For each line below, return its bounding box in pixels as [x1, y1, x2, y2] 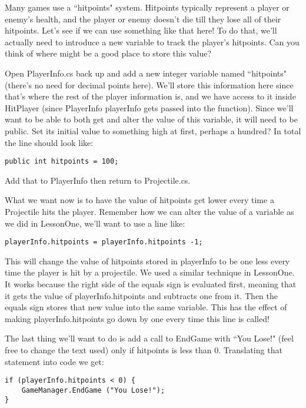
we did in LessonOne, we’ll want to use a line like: [5, 217, 185, 229]
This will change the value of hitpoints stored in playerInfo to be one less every [5, 254, 290, 267]
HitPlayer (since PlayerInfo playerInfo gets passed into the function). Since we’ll [5, 101, 294, 114]
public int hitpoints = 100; [5, 157, 119, 166]
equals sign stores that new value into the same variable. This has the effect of [5, 301, 287, 313]
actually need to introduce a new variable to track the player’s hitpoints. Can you [5, 35, 300, 48]
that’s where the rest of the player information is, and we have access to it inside [5, 90, 296, 102]
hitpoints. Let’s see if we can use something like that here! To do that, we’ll [5, 24, 277, 37]
